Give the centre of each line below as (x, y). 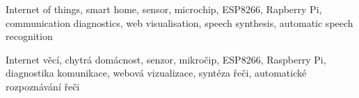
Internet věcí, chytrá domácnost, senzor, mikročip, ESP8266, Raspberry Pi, (166, 59)
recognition (29, 36)
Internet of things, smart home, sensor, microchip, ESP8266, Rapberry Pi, (164, 9)
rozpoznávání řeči (43, 86)
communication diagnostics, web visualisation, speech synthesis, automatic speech (179, 22)
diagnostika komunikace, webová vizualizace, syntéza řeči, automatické (156, 73)
